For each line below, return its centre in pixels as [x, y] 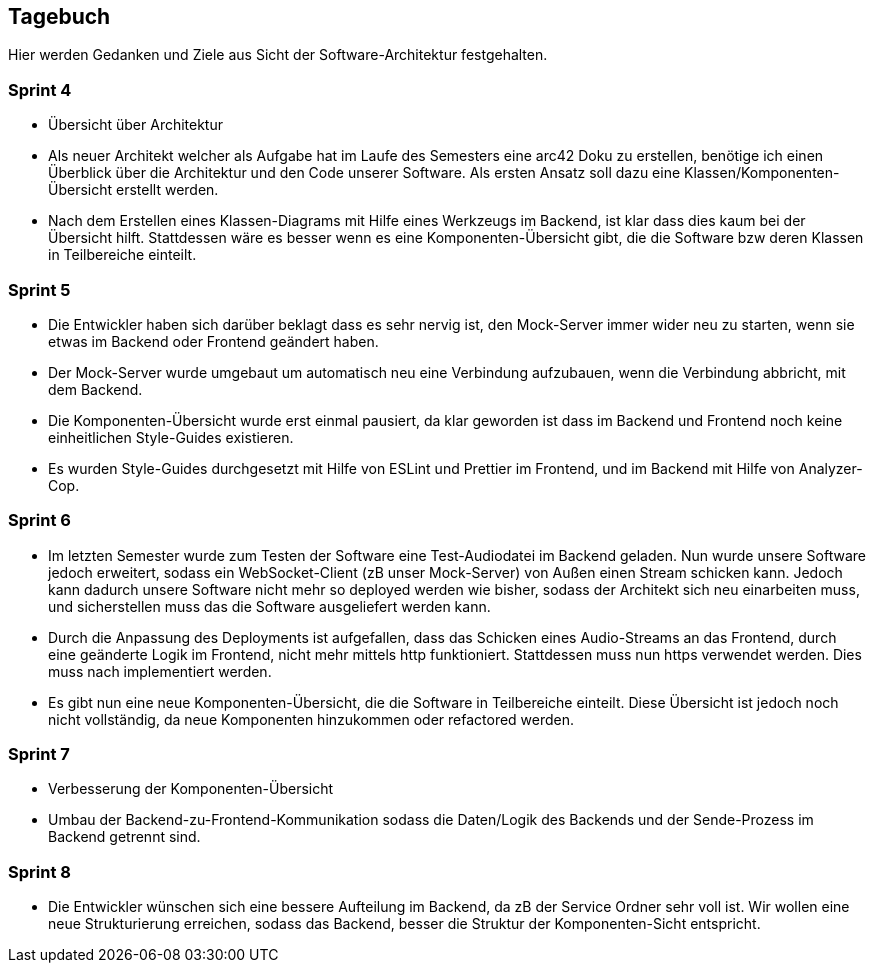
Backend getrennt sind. [124, 837]
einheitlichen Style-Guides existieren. [171, 437]
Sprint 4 [40, 89]
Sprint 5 [39, 289]
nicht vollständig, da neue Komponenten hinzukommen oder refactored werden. [311, 719]
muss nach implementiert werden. [160, 671]
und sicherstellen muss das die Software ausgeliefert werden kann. [269, 606]
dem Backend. [95, 389]
